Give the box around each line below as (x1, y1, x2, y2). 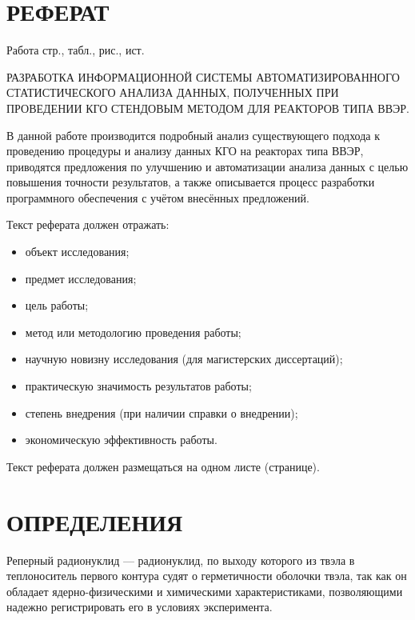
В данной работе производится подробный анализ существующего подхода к (6, 126, 380, 143)
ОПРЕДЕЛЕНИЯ (6, 505, 183, 538)
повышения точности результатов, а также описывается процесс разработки (6, 174, 375, 190)
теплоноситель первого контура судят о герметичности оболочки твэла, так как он (6, 567, 407, 584)
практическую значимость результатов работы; (25, 378, 252, 394)
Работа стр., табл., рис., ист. (6, 42, 145, 58)
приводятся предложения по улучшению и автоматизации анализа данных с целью (6, 158, 409, 174)
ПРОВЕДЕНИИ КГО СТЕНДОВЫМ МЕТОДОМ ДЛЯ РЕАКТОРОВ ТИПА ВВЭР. (6, 99, 409, 116)
